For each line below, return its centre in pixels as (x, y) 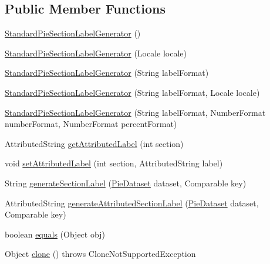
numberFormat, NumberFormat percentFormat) (91, 124)
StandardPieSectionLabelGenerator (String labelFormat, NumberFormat (135, 112)
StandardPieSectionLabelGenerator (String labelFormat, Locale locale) (132, 92)
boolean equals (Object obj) (55, 234)
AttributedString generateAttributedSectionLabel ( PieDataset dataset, (132, 203)
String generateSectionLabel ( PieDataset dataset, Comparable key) (126, 183)
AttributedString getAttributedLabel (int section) (94, 143)
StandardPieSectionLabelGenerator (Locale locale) (96, 53)
